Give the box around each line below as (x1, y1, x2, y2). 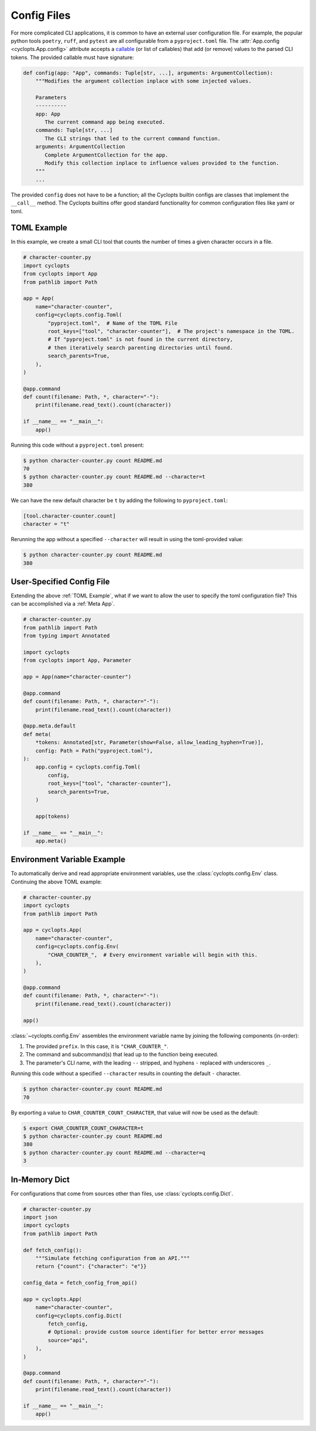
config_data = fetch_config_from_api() (23, 1280, 138, 1286)
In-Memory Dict (11, 1174, 70, 1184)
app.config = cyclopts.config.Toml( (35, 764, 140, 770)
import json (23, 1214, 58, 1221)
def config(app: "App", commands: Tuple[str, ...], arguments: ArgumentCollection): (23, 69, 273, 76)
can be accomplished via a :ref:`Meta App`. (11, 600, 115, 607)
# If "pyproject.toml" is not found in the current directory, (47, 336, 233, 343)
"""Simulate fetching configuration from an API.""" (35, 1255, 190, 1262)
